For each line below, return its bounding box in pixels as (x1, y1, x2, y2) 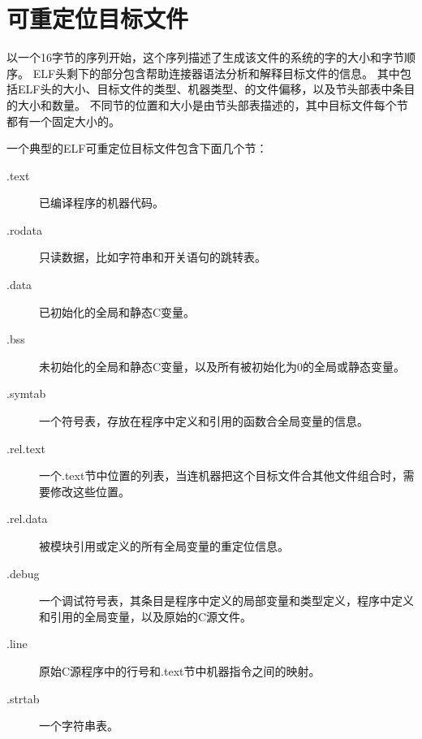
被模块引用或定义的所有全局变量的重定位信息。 (39, 538, 289, 554)
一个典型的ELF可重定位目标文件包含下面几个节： (6, 140, 268, 157)
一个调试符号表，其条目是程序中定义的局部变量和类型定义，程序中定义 (39, 592, 414, 609)
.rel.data (6, 510, 48, 527)
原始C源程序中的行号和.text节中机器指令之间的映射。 (39, 662, 321, 679)
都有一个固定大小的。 (6, 112, 120, 129)
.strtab (6, 689, 40, 707)
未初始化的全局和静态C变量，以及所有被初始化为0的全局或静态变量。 (39, 357, 406, 374)
